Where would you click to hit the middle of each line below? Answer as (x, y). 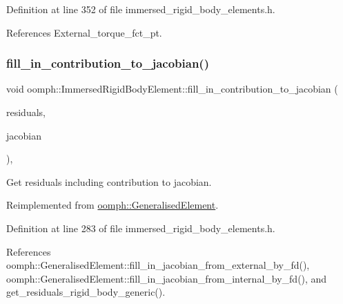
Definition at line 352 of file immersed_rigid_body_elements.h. (141, 9)
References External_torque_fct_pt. (84, 32)
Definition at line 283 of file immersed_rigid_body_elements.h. (141, 228)
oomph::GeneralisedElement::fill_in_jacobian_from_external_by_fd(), (158, 265)
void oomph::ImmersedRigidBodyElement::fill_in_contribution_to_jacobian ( (172, 89)
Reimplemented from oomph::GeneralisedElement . (112, 205)
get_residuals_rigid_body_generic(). (86, 292)
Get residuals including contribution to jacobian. (109, 181)
